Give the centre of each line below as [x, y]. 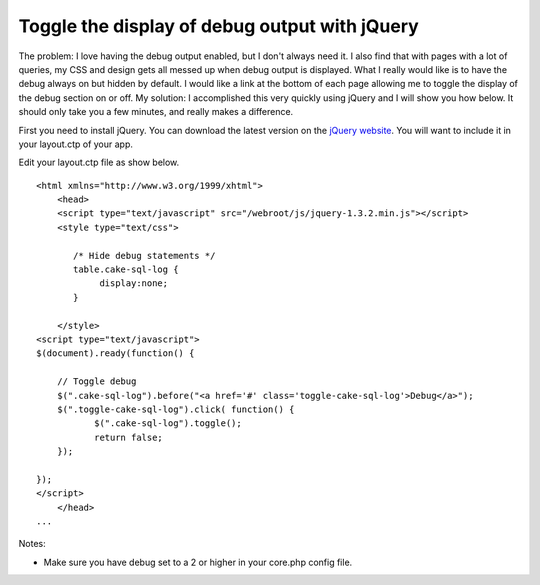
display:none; [134, 283]
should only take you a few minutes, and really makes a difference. [156, 112]
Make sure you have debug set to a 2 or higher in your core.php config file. [198, 562]
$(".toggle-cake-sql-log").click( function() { [175, 409]
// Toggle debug [96, 381]
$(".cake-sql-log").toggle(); [167, 423]
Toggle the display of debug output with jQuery [218, 26]
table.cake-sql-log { [126, 269]
